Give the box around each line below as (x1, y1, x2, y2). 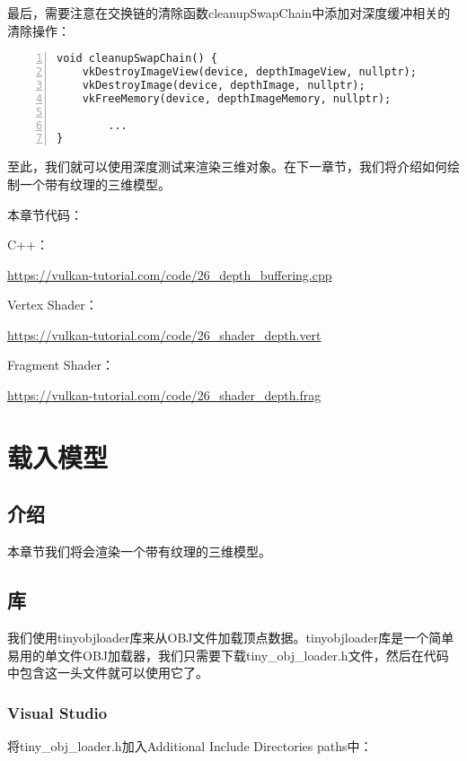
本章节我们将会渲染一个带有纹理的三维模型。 (7, 542, 271, 561)
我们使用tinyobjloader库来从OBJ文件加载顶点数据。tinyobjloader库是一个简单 (7, 628, 454, 647)
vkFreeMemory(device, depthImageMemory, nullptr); (82, 92, 392, 105)
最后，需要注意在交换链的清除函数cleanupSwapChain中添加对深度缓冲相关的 (7, 4, 451, 22)
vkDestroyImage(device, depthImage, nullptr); (82, 78, 366, 92)
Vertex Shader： (7, 295, 98, 314)
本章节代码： (7, 205, 83, 223)
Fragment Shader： (7, 355, 114, 374)
